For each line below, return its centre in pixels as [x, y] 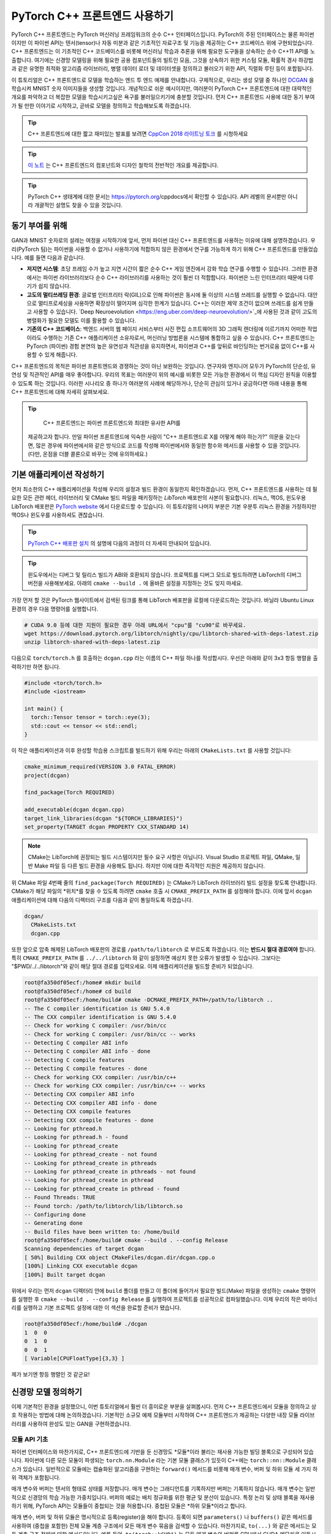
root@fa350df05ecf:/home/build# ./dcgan [86, 1324]
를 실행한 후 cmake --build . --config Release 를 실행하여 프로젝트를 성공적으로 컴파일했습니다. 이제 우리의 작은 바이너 [164, 1299]
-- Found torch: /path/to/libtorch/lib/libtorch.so [104, 1206]
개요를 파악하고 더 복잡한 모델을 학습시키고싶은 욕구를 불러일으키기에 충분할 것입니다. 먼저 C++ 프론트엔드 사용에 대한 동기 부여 [163, 97]
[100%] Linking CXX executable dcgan [81, 1266]
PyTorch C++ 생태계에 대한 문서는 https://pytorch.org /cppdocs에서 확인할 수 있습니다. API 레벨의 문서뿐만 [157, 197]
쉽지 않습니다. [54, 286]
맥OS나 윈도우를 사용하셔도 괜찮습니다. [58, 515]
